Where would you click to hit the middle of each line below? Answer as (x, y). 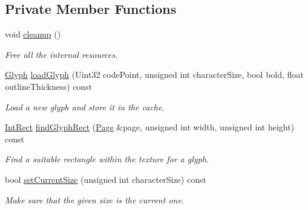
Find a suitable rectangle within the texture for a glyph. (107, 159)
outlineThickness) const (49, 86)
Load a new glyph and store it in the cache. (85, 107)
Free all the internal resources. (61, 54)
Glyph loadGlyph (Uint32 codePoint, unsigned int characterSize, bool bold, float (154, 75)
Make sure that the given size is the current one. (95, 199)
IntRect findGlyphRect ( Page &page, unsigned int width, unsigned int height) (150, 127)
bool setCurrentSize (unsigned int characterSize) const (106, 179)
